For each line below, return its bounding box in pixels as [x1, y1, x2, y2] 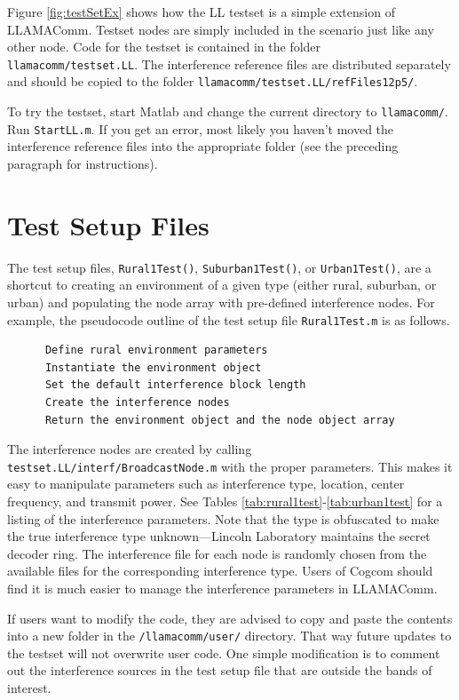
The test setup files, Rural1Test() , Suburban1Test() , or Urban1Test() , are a [7, 258, 431, 276]
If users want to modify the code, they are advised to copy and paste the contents [7, 609, 453, 627]
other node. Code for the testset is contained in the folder [7, 37, 321, 56]
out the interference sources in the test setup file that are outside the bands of [7, 661, 432, 680]
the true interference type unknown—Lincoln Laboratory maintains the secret [7, 527, 431, 545]
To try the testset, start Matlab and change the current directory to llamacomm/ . [7, 102, 448, 121]
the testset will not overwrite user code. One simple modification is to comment [7, 643, 440, 662]
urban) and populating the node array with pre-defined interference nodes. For [7, 292, 435, 311]
